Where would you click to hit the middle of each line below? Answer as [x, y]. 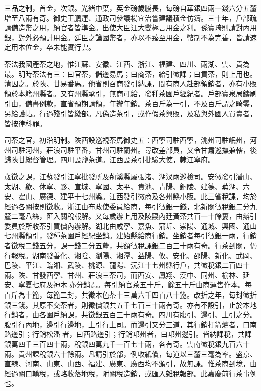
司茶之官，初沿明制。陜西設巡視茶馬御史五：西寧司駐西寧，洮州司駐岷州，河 [130, 140]
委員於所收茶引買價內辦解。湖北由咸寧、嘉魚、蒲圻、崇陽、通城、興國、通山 [130, 225]
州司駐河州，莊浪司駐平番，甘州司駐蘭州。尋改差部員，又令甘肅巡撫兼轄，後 [130, 150]
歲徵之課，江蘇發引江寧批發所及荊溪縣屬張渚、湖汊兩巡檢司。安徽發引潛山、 [130, 176]
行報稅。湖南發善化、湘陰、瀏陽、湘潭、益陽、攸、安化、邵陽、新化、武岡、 [130, 255]
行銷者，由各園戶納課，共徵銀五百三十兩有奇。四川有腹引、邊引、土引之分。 [130, 314]
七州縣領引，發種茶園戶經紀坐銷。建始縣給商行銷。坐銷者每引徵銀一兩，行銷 [130, 235]
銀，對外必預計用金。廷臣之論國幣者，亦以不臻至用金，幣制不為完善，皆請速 [130, 37]
